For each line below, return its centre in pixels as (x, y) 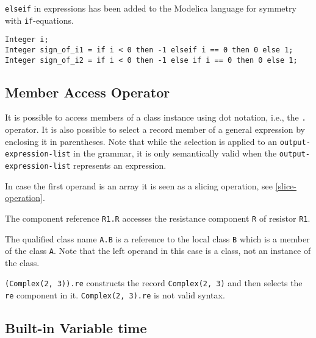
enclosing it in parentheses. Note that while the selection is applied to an (141, 141)
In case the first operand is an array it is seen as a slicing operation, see (139, 185)
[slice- (286, 185)
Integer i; (27, 40)
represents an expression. (120, 165)
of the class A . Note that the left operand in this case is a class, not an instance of (158, 251)
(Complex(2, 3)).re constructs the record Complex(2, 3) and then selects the (154, 283)
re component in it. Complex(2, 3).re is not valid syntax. (115, 295)
